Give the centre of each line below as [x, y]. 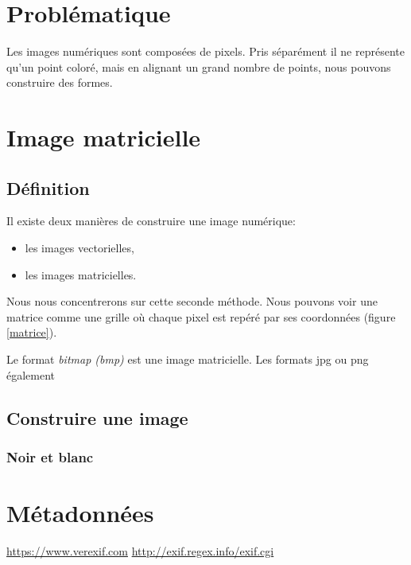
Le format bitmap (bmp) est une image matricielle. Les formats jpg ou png [188, 359]
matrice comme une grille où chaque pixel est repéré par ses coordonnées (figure [201, 316]
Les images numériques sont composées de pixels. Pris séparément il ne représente [205, 51]
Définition [48, 187]
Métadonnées [80, 513]
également [31, 374]
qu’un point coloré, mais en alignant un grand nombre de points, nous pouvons [199, 66]
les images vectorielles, [79, 248]
